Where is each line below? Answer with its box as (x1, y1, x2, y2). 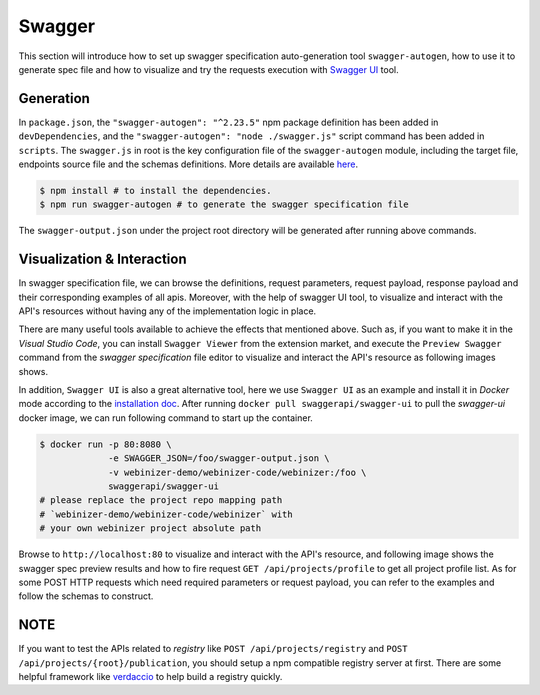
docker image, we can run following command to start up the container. (18, 411, 314, 424)
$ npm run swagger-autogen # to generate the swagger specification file (39, 199, 409, 210)
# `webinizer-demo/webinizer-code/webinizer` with (39, 508, 294, 520)
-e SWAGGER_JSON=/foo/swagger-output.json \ (108, 453, 330, 464)
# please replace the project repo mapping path (39, 495, 283, 506)
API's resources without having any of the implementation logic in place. (18, 305, 317, 317)
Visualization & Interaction (18, 251, 187, 268)
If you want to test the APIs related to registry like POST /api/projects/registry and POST (18, 643, 408, 655)
